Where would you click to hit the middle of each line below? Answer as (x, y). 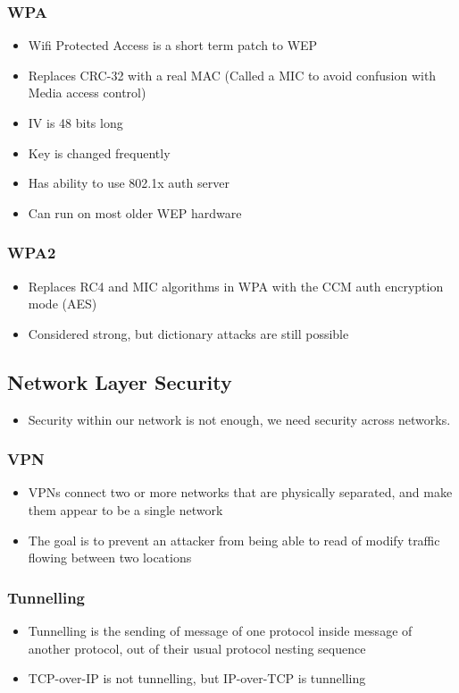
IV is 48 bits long (75, 123)
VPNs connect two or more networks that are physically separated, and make (240, 492)
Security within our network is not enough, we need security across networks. (239, 419)
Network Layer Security (120, 381)
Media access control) (87, 93)
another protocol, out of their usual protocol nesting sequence (197, 648)
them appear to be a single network (125, 509)
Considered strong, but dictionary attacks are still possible (188, 333)
